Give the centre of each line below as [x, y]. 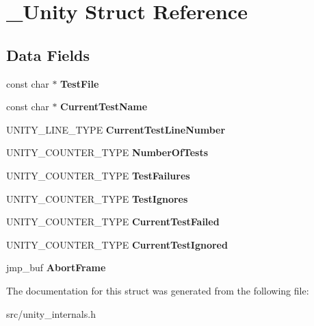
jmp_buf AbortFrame [56, 267]
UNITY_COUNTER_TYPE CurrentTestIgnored [117, 244]
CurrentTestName [104, 106]
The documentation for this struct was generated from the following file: [158, 290]
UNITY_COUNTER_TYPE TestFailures [98, 175]
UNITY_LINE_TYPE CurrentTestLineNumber [116, 129]
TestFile [80, 83]
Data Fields [48, 54]
